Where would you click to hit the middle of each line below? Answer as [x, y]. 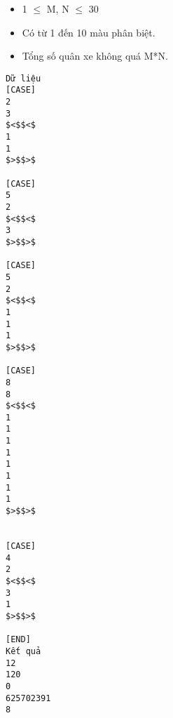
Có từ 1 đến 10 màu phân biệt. [89, 32]
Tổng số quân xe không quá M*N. [95, 56]
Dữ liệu [23, 78]
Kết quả [23, 651]
